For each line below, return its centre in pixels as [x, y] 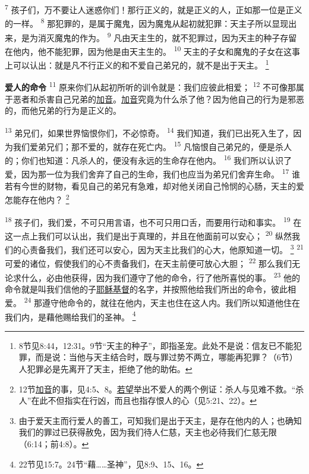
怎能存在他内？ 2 [37, 199]
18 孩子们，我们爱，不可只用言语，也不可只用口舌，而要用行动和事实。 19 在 [153, 221]
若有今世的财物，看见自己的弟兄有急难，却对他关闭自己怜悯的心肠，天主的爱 [154, 185]
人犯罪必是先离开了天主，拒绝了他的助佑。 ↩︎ [105, 369]
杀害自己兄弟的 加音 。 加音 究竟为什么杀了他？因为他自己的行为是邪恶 [171, 99]
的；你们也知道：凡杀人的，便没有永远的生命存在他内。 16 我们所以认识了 [149, 159]
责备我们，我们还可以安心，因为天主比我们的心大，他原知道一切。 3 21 [166, 249]
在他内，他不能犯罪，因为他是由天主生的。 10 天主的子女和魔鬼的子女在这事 [153, 50]
